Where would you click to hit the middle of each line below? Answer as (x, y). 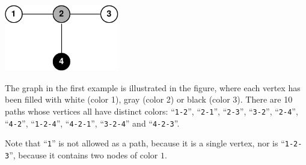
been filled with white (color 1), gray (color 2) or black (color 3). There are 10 (149, 99)
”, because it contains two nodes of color (84, 155)
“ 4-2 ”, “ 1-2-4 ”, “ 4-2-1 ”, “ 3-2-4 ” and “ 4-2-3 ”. (92, 123)
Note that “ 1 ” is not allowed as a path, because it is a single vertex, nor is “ (145, 143)
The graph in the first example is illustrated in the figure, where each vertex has (153, 87)
